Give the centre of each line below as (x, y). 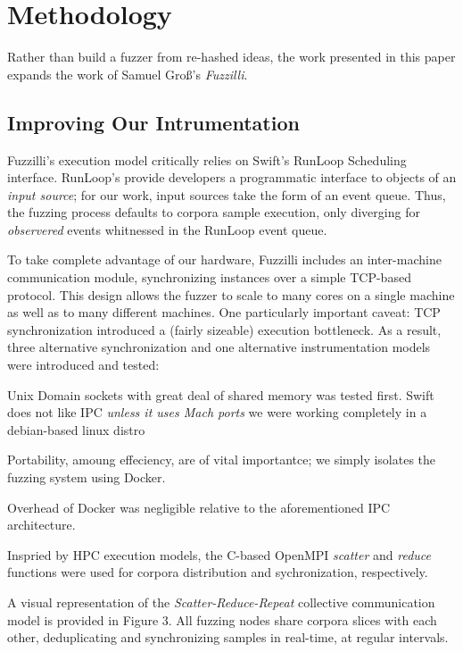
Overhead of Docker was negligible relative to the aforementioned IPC (199, 507)
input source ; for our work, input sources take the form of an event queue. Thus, (227, 194)
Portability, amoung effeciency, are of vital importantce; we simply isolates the (222, 460)
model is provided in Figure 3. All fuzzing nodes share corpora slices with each (222, 619)
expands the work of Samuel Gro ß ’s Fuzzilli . (128, 74)
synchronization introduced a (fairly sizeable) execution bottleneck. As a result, (224, 329)
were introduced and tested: (83, 365)
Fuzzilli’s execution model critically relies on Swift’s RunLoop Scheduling (207, 159)
